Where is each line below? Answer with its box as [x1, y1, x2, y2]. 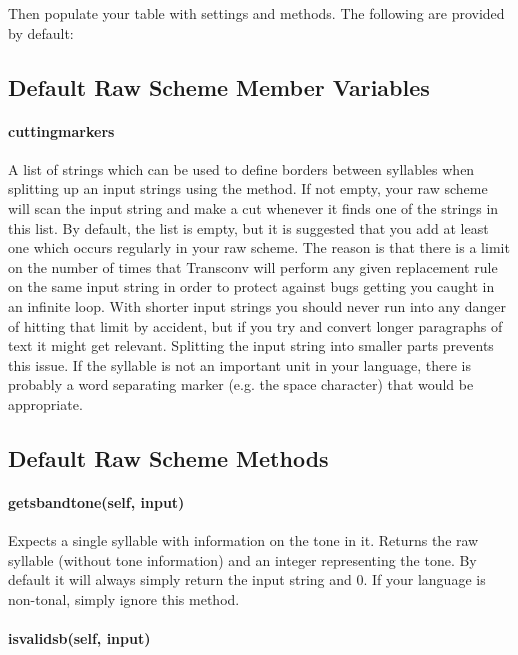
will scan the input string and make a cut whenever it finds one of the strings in [8, 197, 499, 218]
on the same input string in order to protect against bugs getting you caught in [8, 276, 495, 297]
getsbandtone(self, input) [8, 491, 185, 512]
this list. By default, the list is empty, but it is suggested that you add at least [8, 217, 489, 238]
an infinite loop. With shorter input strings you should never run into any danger [8, 295, 507, 316]
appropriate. [8, 393, 83, 414]
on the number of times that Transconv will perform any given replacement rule [8, 256, 498, 277]
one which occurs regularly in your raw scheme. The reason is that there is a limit [8, 237, 510, 258]
